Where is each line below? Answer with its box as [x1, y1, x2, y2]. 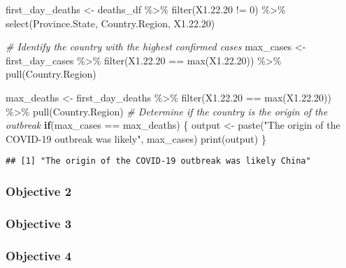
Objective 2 [6, 182, 72, 199]
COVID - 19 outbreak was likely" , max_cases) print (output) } [6, 131, 266, 146]
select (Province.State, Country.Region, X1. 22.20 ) [6, 15, 215, 30]
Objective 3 [6, 214, 72, 232]
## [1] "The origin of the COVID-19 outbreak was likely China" [6, 156, 311, 167]
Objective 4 [6, 246, 72, 264]
